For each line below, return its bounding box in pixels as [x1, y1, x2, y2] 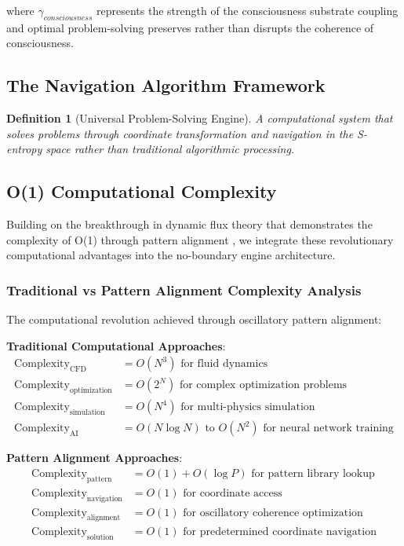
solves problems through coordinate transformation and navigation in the [6, 125, 354, 141]
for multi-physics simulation [180, 401, 315, 413]
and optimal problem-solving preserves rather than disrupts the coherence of [6, 19, 374, 35]
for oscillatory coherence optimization [183, 507, 363, 519]
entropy [6, 141, 42, 157]
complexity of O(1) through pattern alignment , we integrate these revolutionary [6, 231, 394, 247]
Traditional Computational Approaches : [6, 337, 226, 354]
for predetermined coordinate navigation [183, 526, 377, 538]
